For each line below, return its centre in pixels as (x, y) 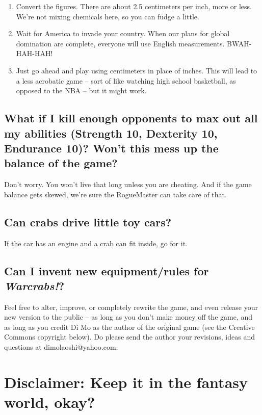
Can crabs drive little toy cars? (88, 222)
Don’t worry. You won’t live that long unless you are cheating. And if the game (128, 184)
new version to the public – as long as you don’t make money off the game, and (128, 317)
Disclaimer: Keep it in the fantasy (126, 382)
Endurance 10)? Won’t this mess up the (111, 148)
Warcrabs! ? (34, 285)
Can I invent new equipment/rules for (107, 270)
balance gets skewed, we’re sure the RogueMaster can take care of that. (115, 194)
